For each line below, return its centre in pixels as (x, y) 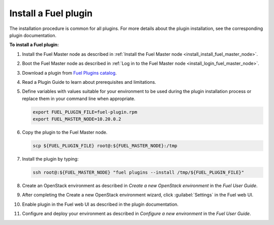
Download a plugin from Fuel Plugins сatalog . (69, 73)
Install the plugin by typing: (50, 159)
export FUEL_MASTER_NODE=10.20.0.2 (77, 119)
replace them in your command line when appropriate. (79, 99)
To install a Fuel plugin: (34, 45)
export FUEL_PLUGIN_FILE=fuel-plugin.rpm (85, 112)
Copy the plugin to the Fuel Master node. (65, 133)
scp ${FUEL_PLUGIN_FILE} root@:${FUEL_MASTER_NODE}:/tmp (105, 146)
